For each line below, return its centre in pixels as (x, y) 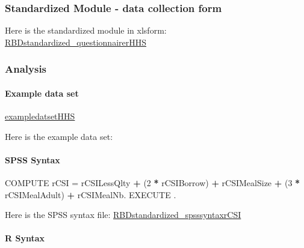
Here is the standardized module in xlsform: (86, 30)
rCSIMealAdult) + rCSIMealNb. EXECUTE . (91, 194)
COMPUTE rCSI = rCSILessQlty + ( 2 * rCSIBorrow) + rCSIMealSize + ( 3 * (153, 183)
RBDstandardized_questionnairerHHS (76, 42)
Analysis (26, 69)
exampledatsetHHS (40, 116)
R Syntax (25, 238)
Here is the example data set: (59, 136)
